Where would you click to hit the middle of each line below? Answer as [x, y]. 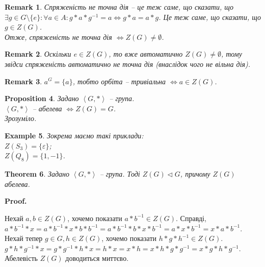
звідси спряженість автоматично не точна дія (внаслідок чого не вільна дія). [128, 64]
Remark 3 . [23, 81]
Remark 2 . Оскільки [38, 54]
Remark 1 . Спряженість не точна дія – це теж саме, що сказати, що [119, 7]
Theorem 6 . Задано [37, 174]
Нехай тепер [24, 238]
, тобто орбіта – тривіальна [119, 81]
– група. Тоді [120, 174]
